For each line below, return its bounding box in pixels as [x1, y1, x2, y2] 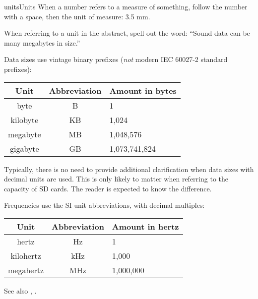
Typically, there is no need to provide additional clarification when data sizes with [4, 164, 254, 174]
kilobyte [10, 114, 39, 125]
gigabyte [9, 142, 39, 154]
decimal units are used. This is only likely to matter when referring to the [4, 174, 228, 184]
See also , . [4, 285, 37, 296]
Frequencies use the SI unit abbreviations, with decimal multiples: [4, 200, 205, 210]
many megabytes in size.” [4, 37, 80, 48]
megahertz [8, 264, 44, 276]
